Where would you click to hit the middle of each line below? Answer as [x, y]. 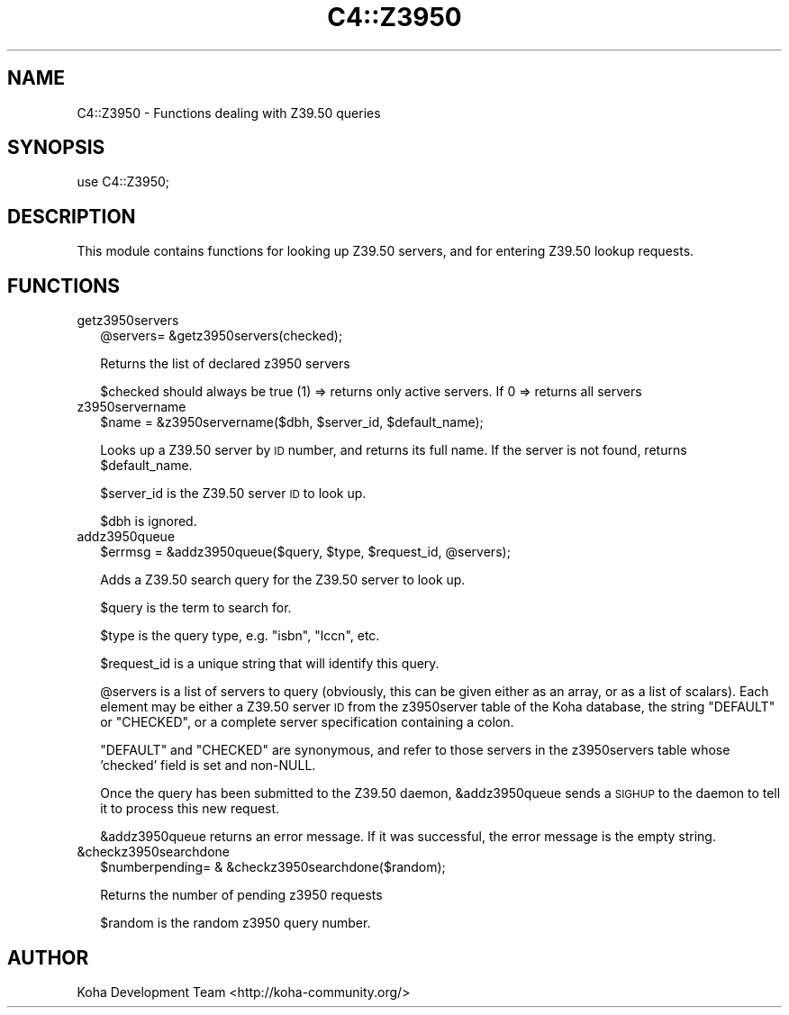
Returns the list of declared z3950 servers [225, 364]
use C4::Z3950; [123, 182]
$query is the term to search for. [196, 608]
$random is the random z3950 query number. [236, 923]
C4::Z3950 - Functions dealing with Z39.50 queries [229, 113]
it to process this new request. [190, 809]
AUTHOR [48, 957]
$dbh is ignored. [149, 521]
